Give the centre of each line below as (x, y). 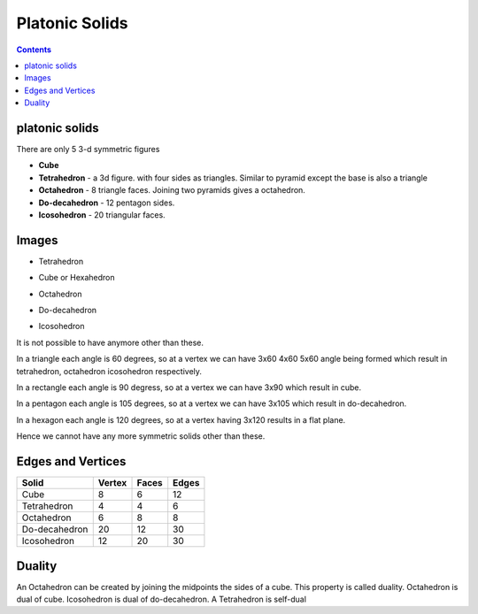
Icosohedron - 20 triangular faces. (102, 215)
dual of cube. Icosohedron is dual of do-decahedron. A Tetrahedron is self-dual (162, 599)
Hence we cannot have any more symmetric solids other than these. (141, 436)
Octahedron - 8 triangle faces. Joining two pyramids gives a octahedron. (172, 190)
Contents (34, 50)
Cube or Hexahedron (77, 278)
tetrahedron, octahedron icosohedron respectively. (109, 371)
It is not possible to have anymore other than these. (110, 342)
